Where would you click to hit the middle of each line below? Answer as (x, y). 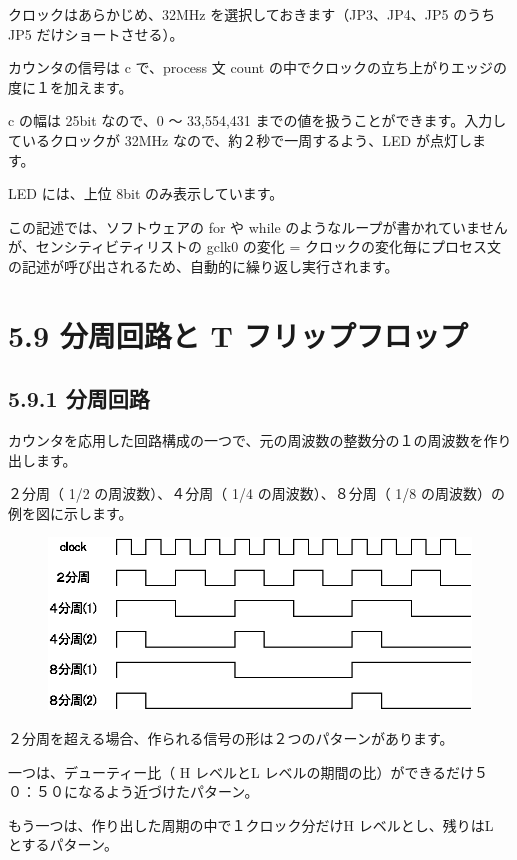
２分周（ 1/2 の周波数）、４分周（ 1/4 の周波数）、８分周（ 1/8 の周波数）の (256, 493)
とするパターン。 (63, 844)
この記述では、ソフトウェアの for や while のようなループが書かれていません (258, 226)
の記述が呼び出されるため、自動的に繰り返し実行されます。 (203, 265)
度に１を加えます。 (70, 86)
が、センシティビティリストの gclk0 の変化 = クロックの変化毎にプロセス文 (255, 246)
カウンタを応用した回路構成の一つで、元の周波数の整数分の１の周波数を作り (260, 440)
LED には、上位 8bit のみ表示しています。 (146, 193)
